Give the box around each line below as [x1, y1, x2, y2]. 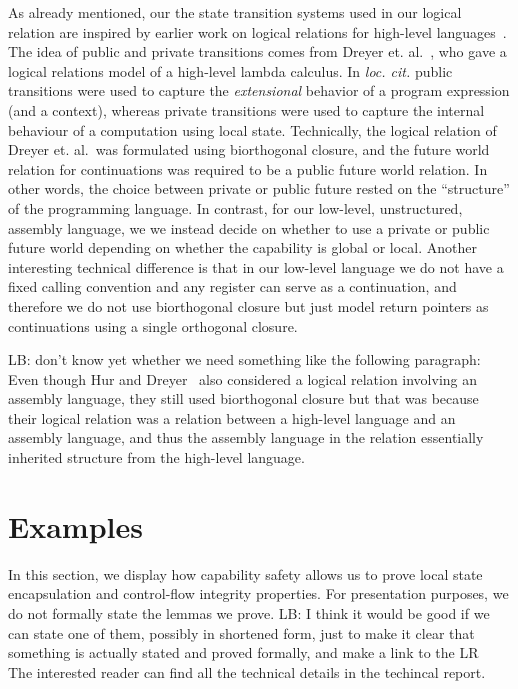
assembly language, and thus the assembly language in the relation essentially [8, 427, 484, 448]
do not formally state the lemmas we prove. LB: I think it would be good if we [8, 602, 490, 623]
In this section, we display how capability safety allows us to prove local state [8, 563, 483, 584]
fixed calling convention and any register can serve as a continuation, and [8, 276, 457, 297]
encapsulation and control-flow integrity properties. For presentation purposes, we [8, 583, 509, 604]
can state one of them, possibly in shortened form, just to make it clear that [8, 622, 475, 643]
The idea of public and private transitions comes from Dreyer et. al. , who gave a [8, 41, 507, 62]
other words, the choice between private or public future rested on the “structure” [8, 178, 510, 199]
